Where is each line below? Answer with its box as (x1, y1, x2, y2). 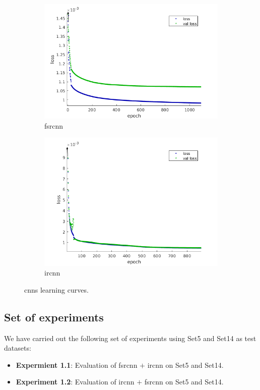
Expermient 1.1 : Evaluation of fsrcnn (16, 359, 138, 370)
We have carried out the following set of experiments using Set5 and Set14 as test (4, 332, 256, 343)
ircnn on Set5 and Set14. (147, 359, 224, 370)
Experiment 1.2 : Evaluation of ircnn (16, 376, 135, 387)
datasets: (4, 343, 31, 353)
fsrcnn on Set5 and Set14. (144, 376, 224, 387)
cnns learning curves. (24, 284, 89, 295)
